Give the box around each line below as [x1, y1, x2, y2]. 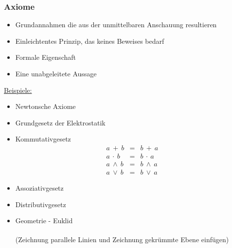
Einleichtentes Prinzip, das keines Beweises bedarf [15, 35, 164, 46]
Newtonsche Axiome [15, 101, 76, 111]
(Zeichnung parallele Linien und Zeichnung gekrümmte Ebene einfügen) [15, 234, 229, 245]
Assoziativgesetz [15, 183, 64, 193]
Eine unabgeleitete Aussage [15, 69, 97, 78]
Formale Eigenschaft [15, 52, 76, 62]
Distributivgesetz [15, 199, 66, 209]
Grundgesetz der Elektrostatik [15, 117, 106, 127]
